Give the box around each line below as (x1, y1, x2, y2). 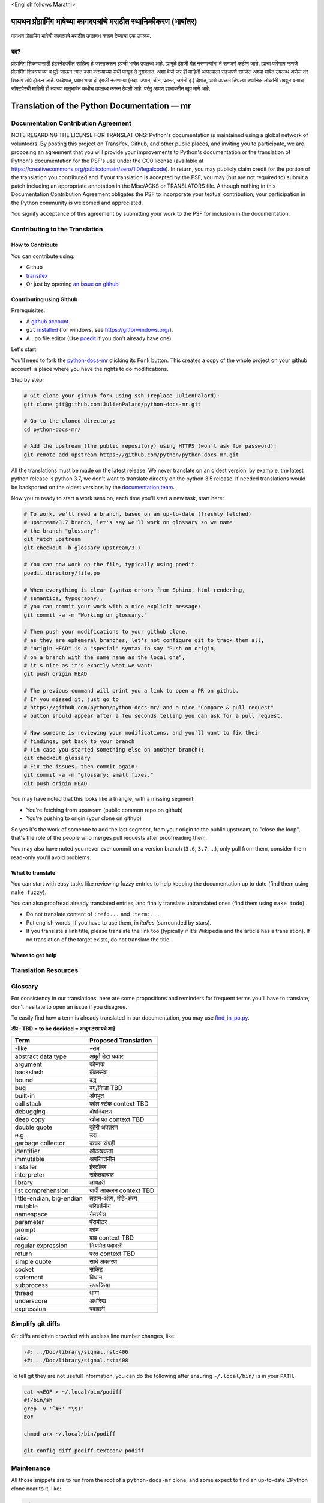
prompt (14, 1225, 35, 1234)
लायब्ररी (89, 1178, 106, 1187)
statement (14, 1273, 43, 1281)
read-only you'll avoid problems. (11, 854, 91, 861)
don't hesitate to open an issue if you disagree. (11, 1003, 127, 1010)
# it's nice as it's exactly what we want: (23, 662, 154, 669)
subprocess (14, 1281, 48, 1289)
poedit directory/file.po (23, 569, 100, 577)
